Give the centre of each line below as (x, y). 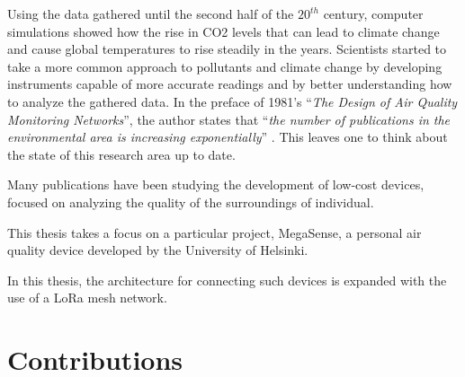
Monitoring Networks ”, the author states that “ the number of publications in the (229, 119)
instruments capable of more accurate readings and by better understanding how (230, 84)
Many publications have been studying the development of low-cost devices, (216, 184)
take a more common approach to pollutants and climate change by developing (225, 66)
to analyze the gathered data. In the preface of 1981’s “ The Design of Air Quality (232, 101)
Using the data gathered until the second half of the (151, 13)
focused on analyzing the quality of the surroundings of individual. (191, 202)
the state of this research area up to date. (121, 154)
